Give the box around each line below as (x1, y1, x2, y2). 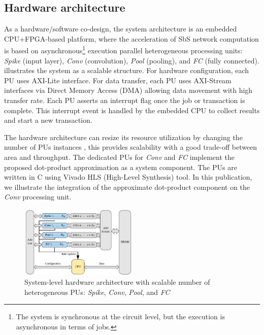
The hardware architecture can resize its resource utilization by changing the (4, 131, 243, 142)
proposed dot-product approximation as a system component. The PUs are (4, 161, 237, 172)
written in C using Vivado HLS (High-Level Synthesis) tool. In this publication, (4, 172, 252, 182)
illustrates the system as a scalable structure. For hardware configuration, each (4, 65, 249, 76)
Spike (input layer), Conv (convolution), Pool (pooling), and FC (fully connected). (4, 55, 259, 65)
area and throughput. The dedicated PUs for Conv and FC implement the (4, 151, 235, 162)
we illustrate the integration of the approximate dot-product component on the (4, 181, 250, 192)
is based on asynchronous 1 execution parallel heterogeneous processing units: (4, 44, 243, 56)
